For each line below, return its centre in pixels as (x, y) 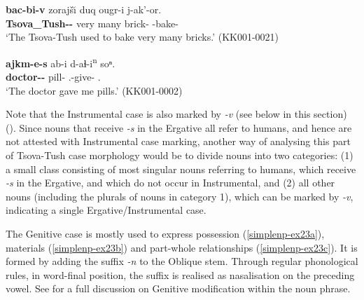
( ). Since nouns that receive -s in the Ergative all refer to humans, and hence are (179, 127)
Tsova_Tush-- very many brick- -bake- (92, 23)
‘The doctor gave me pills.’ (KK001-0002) (94, 90)
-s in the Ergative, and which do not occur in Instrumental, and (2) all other (170, 183)
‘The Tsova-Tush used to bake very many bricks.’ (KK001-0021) (142, 37)
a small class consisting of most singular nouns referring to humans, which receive (181, 169)
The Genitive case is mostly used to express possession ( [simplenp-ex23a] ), (165, 233)
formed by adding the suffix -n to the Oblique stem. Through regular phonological (182, 261)
